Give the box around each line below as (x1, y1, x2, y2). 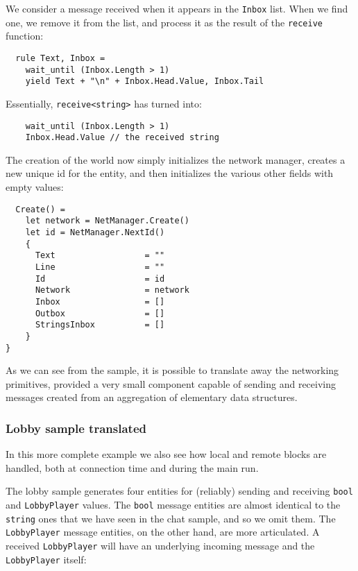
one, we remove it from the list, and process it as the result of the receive (6, 15, 323, 29)
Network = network (35, 285, 189, 296)
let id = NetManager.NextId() (25, 227, 165, 237)
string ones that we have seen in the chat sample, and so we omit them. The (6, 511, 336, 525)
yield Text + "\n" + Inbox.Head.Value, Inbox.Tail (25, 76, 264, 87)
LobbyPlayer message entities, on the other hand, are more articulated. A (6, 525, 320, 539)
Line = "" (35, 262, 165, 272)
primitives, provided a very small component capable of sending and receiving (6, 376, 336, 391)
